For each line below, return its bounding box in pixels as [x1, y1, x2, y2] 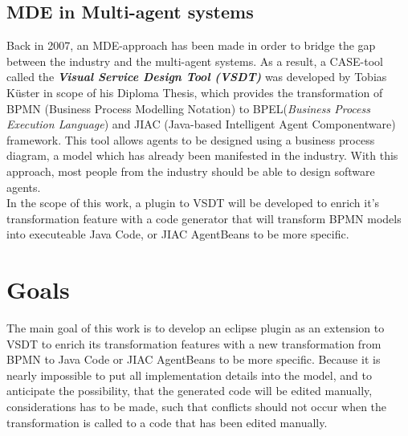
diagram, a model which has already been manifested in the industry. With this [6, 147, 398, 164]
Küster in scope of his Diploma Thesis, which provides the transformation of [6, 84, 383, 100]
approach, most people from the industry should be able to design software [6, 162, 375, 179]
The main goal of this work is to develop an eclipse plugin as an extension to [6, 320, 385, 336]
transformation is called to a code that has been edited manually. [6, 414, 328, 430]
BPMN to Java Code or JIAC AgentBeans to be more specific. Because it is [6, 351, 381, 368]
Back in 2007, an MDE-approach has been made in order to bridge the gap [6, 37, 376, 54]
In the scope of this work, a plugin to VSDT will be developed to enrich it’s [6, 194, 380, 211]
